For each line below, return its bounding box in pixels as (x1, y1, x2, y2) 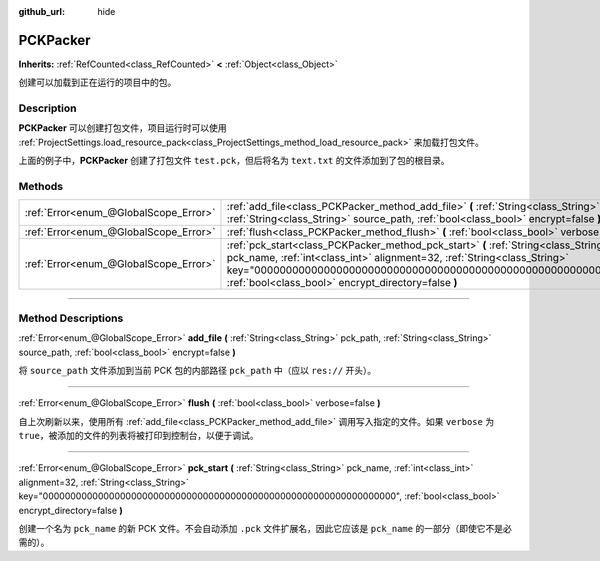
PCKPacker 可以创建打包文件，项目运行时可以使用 (18, 122, 227, 134)
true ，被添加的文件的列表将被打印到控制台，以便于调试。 (18, 430, 259, 442)
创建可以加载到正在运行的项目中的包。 (18, 76, 177, 89)
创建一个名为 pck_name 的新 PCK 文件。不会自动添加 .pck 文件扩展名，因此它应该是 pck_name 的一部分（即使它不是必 (18, 523, 512, 535)
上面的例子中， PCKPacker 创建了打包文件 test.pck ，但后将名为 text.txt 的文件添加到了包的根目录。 (18, 155, 450, 167)
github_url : (18, 6, 65, 17)
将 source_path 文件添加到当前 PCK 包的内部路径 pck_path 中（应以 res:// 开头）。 (18, 364, 377, 376)
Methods (18, 179, 64, 193)
